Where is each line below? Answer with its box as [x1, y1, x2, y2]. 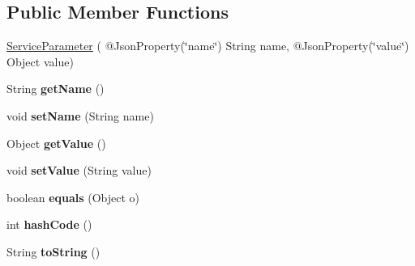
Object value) [6, 53, 74, 70]
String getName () [6, 80, 105, 97]
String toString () [6, 243, 101, 260]
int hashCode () [6, 216, 92, 233]
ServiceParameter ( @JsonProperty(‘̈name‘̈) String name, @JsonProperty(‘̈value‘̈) [6, 37, 409, 54]
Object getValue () [6, 134, 106, 151]
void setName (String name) [6, 107, 154, 124]
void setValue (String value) [6, 162, 152, 179]
